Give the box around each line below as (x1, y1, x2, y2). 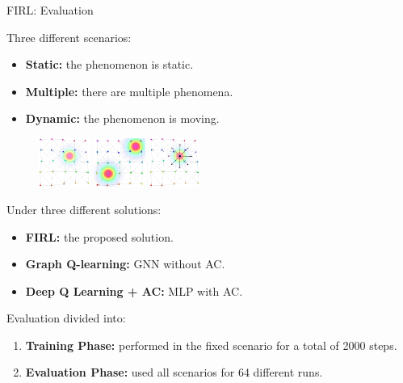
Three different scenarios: (6, 28, 132, 45)
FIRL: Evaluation (6, 2, 94, 18)
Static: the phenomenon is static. (25, 56, 194, 73)
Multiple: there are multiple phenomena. (25, 82, 233, 99)
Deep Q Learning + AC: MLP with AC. (25, 282, 243, 299)
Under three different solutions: (6, 200, 162, 217)
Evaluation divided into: (6, 309, 126, 326)
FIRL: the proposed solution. (25, 228, 174, 245)
